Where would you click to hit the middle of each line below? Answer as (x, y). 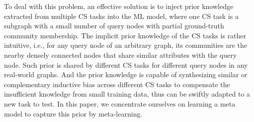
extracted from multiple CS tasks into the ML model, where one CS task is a (121, 16)
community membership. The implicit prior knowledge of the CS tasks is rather (125, 35)
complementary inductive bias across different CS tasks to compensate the (117, 84)
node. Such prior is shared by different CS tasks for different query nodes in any (126, 64)
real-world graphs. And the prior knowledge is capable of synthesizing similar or (126, 74)
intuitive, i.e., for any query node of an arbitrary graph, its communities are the (126, 45)
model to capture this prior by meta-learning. (73, 113)
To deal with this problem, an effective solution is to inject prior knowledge (119, 6)
